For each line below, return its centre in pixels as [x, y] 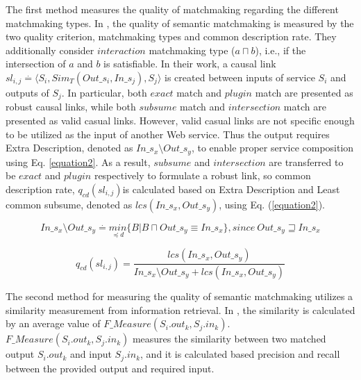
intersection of [36, 64]
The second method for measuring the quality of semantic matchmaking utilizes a [179, 296]
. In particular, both [104, 92]
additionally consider [50, 50]
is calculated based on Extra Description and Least [231, 189]
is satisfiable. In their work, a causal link [190, 64]
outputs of [27, 92]
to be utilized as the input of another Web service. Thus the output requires [168, 134]
